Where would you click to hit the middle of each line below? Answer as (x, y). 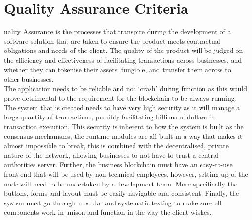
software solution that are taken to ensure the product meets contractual (112, 41)
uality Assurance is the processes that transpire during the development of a (118, 31)
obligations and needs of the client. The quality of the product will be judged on (124, 50)
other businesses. (29, 79)
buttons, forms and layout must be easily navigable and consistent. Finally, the (122, 193)
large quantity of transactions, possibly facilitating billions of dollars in (109, 117)
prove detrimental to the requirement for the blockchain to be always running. (120, 98)
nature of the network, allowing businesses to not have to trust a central (111, 155)
